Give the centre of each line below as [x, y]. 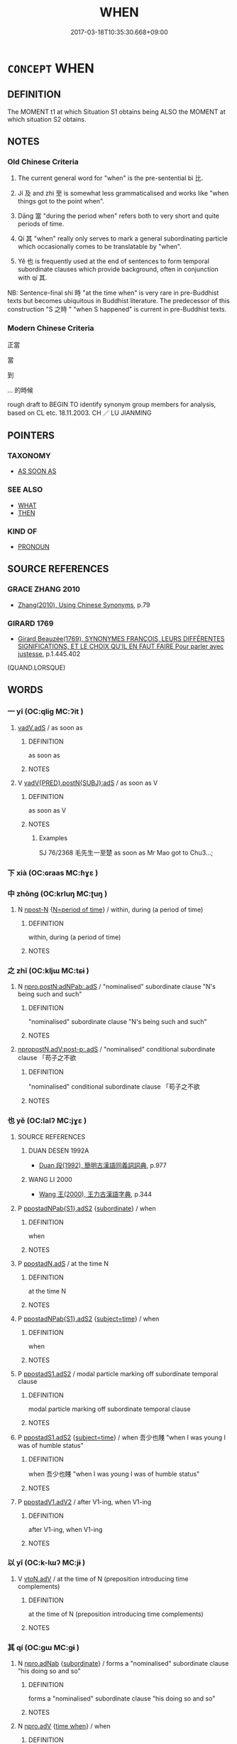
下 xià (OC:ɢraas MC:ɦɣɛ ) [53, 872]
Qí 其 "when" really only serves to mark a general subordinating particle [123, 238]
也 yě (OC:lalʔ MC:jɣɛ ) [47, 1121]
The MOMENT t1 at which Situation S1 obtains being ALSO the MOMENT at [116, 112]
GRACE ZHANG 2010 [44, 589]
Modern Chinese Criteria [51, 328]
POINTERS [31, 436]
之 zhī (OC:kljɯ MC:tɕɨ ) [48, 971]
